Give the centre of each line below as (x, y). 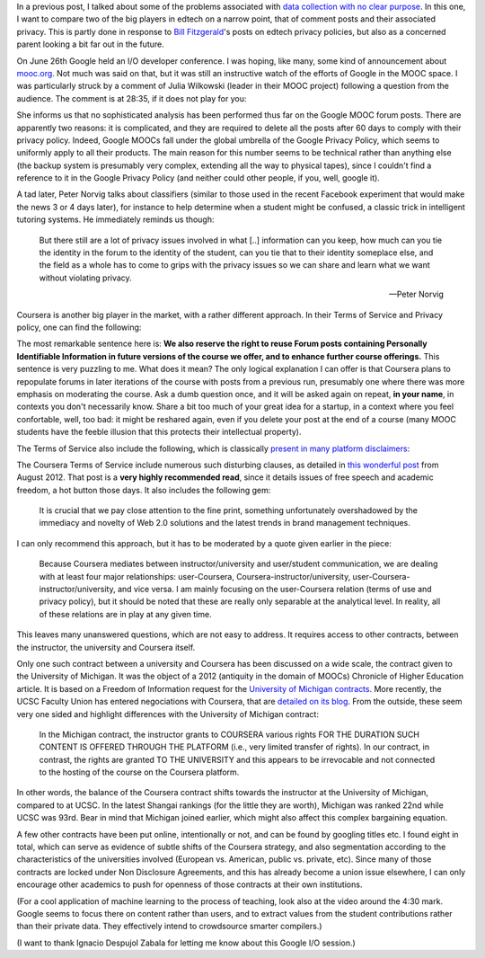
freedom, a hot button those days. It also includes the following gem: (144, 490)
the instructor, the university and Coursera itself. (106, 647)
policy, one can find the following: (79, 327)
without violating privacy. (85, 278)
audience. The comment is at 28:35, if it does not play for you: (132, 98)
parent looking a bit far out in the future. (91, 44)
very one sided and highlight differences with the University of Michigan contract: (168, 714)
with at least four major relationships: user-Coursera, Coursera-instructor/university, (195, 576)
